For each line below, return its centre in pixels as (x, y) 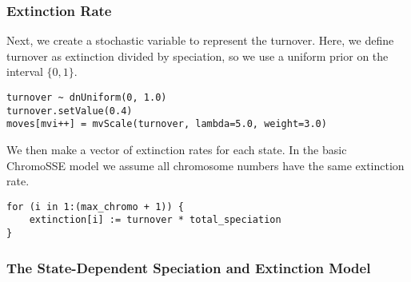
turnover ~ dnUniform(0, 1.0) (87, 97)
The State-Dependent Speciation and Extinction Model (189, 267)
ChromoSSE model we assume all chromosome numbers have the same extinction (205, 165)
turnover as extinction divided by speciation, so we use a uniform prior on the (198, 56)
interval (25, 71)
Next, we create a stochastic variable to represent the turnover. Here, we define (200, 40)
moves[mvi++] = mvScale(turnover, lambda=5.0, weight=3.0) (167, 124)
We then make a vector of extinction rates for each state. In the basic (177, 149)
